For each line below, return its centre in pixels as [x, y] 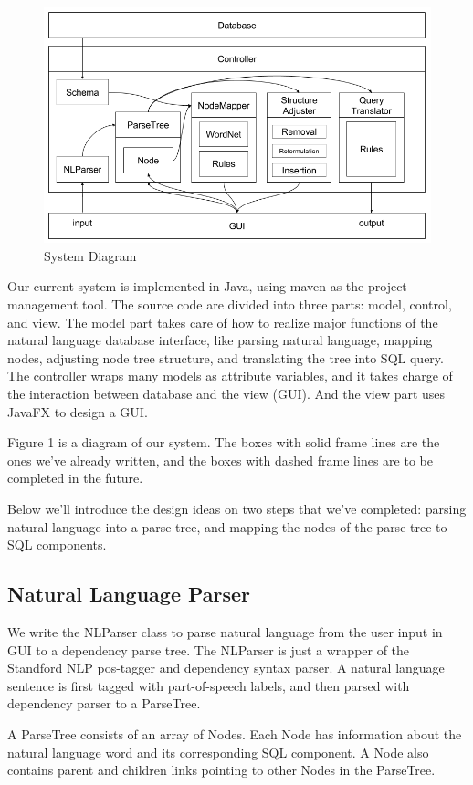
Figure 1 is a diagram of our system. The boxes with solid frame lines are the [224, 442]
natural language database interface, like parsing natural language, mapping [220, 340]
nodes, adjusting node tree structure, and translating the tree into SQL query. [226, 357]
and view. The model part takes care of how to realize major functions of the [223, 322]
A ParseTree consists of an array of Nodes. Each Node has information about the [235, 733]
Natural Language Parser [129, 594]
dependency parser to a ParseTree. [104, 703]
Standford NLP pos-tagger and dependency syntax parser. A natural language [226, 668]
